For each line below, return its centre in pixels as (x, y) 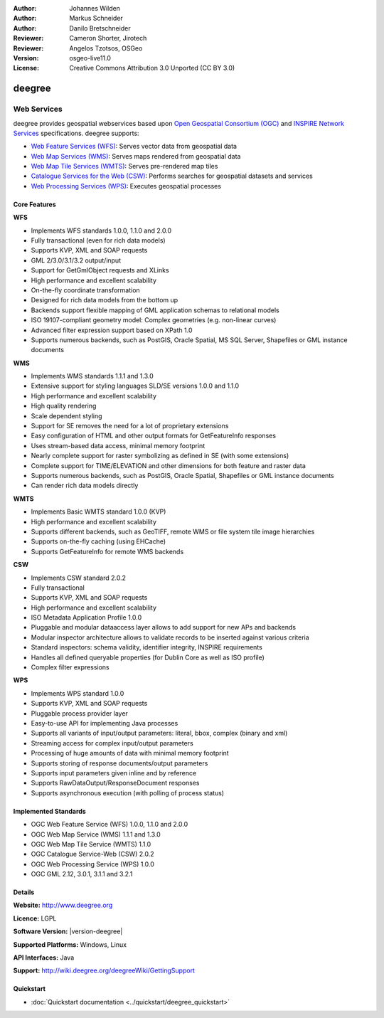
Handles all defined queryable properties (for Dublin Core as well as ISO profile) (148, 657)
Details (24, 892)
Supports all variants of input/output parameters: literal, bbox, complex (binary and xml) (159, 733)
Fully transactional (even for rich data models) (98, 240)
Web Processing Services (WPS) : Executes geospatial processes (126, 186)
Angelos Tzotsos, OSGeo (106, 48)
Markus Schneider (96, 18)
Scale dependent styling (66, 415)
